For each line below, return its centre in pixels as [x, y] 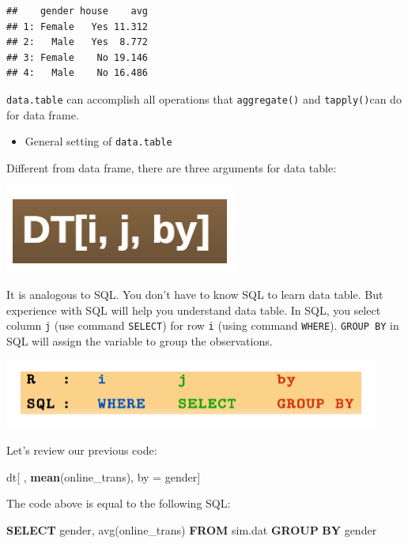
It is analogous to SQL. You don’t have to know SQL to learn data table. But [195, 295]
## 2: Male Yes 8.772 [77, 42]
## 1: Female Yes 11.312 [77, 26]
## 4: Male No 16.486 [77, 73]
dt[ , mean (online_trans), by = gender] [104, 476]
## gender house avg [77, 11]
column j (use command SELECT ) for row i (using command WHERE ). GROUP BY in [203, 325]
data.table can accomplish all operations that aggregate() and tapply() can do [204, 98]
